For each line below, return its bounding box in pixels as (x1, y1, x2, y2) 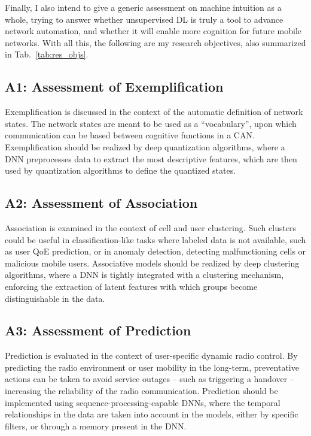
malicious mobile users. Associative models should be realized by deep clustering (5, 256, 300, 269)
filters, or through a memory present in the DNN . (5, 419, 187, 432)
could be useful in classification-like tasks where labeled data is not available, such (5, 233, 306, 246)
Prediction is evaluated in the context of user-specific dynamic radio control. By (5, 349, 298, 362)
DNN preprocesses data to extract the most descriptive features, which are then (5, 152, 297, 165)
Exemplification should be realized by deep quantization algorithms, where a (5, 140, 285, 153)
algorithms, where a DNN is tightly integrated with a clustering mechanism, (5, 268, 284, 281)
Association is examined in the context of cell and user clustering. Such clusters (5, 221, 297, 234)
